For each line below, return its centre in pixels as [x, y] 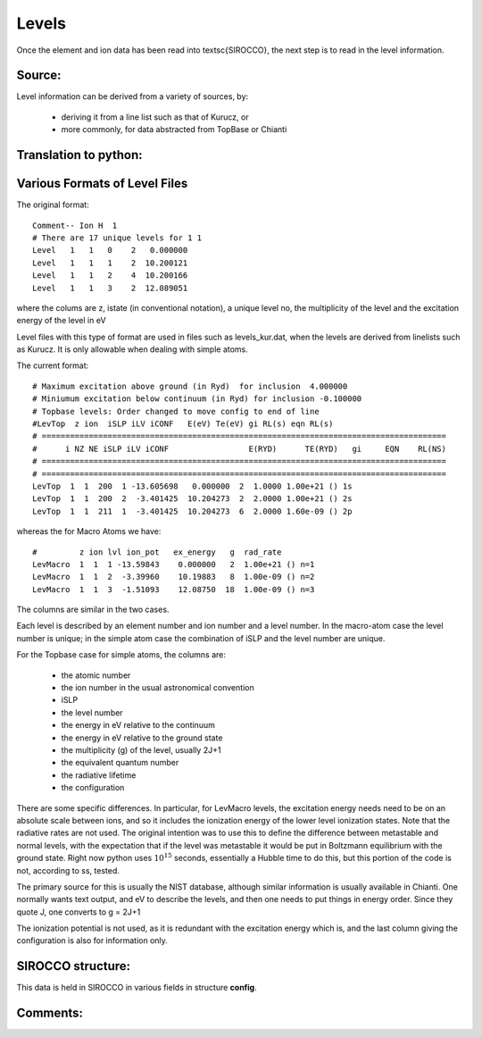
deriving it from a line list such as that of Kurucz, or [155, 117]
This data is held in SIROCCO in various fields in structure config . [137, 988]
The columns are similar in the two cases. [93, 610]
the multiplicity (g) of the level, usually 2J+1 [141, 750]
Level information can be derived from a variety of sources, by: [133, 96]
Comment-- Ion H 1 [75, 225]
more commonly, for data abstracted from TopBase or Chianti [174, 130]
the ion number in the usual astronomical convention [158, 688]
